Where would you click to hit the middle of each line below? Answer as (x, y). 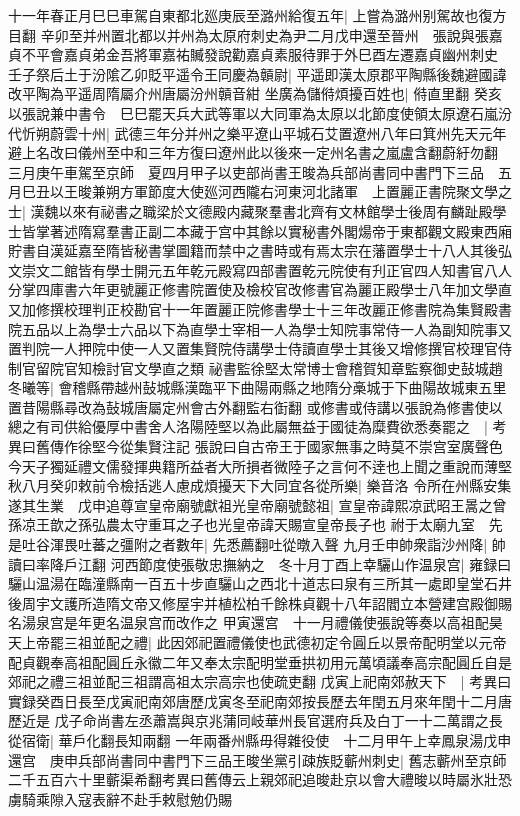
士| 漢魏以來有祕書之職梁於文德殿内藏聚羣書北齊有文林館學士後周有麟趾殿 (250, 210)
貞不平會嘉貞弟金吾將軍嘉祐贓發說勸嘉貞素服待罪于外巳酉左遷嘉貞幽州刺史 (253, 54)
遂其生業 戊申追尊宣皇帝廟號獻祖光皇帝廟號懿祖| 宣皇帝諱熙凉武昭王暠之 (250, 504)
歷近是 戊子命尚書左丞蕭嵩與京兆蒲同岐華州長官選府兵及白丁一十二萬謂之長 (255, 720)
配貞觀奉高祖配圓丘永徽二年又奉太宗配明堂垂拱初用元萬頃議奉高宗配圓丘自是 (260, 661)
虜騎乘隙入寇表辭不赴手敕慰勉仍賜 (120, 798)
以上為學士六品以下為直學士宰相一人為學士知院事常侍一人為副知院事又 (280, 328)
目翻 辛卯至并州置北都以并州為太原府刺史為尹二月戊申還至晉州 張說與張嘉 (255, 34)
